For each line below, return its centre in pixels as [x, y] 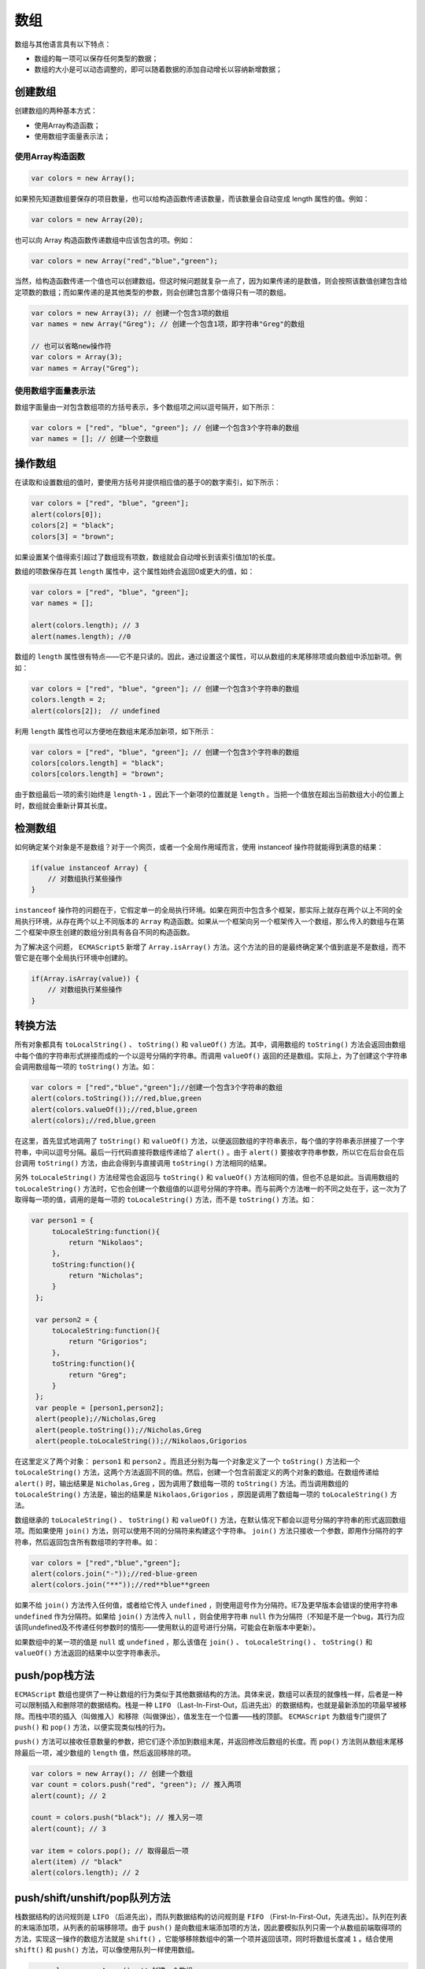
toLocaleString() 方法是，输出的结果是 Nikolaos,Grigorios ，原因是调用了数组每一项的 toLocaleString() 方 [206, 1494]
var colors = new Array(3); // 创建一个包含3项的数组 [130, 313]
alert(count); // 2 [68, 1795]
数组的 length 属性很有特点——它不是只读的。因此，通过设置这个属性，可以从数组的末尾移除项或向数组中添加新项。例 [208, 657]
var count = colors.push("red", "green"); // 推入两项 [136, 1785]
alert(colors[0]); [67, 514]
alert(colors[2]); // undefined [96, 710]
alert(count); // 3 [68, 1828]
